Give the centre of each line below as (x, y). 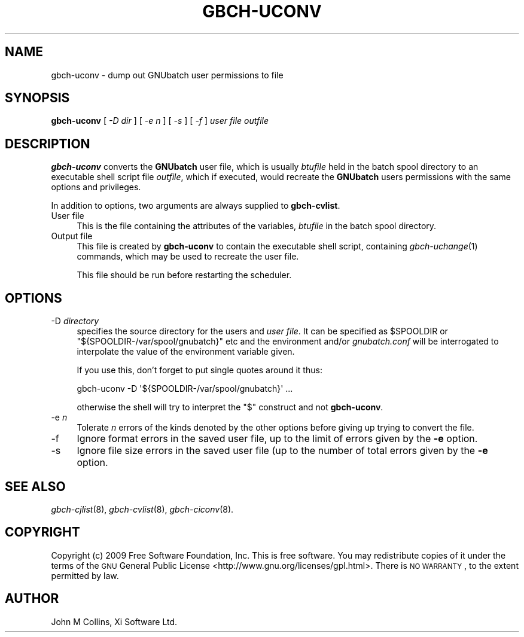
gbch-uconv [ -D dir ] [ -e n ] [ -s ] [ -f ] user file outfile (160, 121)
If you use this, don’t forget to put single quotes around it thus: (199, 370)
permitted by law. (85, 575)
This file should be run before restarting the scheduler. (184, 275)
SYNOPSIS (37, 98)
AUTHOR (32, 599)
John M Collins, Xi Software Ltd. (114, 621)
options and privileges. (96, 187)
